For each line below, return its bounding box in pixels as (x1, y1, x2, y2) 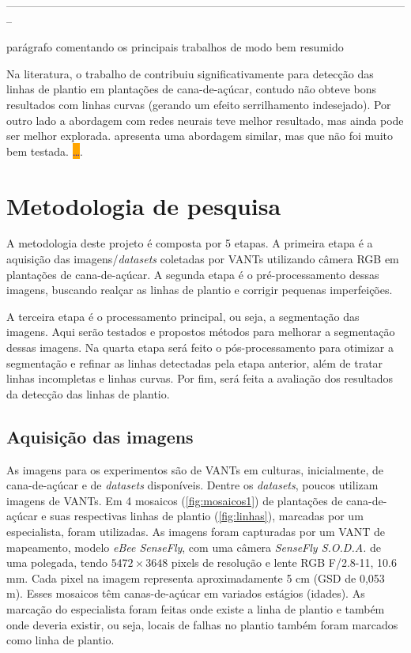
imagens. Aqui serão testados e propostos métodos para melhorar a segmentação (6, 323, 395, 340)
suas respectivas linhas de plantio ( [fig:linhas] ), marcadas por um (50, 508, 364, 524)
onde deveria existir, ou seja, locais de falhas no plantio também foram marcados (6, 616, 398, 632)
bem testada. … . (6, 142, 83, 159)
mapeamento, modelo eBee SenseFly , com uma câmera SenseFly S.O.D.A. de (6, 538, 382, 555)
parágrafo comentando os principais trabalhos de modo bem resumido (6, 39, 344, 55)
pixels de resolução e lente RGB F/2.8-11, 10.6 (171, 554, 397, 571)
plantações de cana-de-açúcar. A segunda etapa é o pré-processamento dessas (6, 266, 379, 282)
